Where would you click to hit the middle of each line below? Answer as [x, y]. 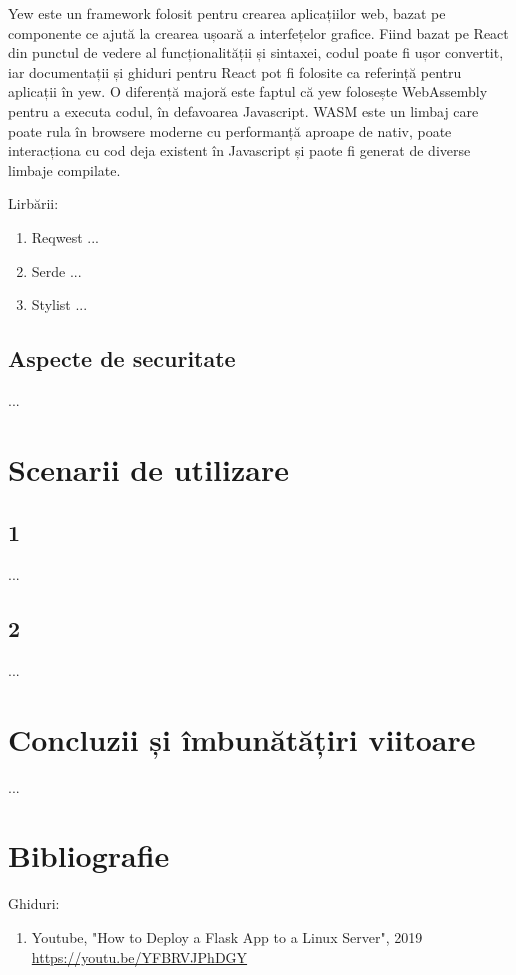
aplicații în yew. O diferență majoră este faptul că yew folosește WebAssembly [248, 91]
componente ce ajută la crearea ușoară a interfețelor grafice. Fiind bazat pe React [258, 32]
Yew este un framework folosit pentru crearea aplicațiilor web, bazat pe [227, 13]
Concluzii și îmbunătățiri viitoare [242, 738]
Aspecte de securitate [122, 358]
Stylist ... [59, 304]
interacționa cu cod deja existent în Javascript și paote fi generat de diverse [239, 150]
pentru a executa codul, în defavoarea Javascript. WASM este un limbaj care [243, 110]
